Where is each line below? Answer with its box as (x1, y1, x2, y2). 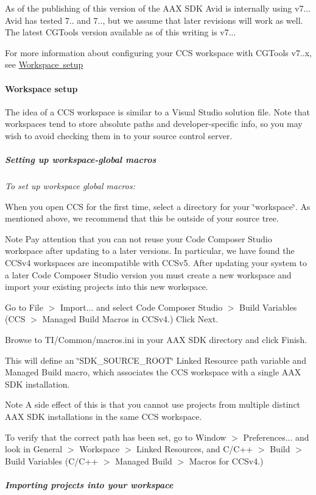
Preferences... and (243, 430, 309, 443)
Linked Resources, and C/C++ (136, 443, 253, 455)
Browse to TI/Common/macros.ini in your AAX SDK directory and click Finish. (5, 333, 307, 346)
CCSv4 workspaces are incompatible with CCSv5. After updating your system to (5, 256, 307, 269)
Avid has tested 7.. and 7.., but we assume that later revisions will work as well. (5, 13, 303, 26)
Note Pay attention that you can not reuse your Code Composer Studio (5, 232, 272, 245)
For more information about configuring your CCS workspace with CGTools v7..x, (5, 46, 312, 59)
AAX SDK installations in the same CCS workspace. (5, 410, 202, 423)
